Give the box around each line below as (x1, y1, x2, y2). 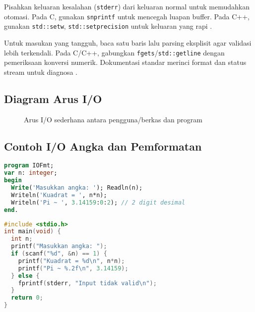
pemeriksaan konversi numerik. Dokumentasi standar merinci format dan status (4, 57, 247, 67)
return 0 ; (11, 294, 43, 302)
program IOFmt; (4, 162, 54, 169)
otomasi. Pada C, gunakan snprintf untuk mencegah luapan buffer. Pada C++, (4, 11, 250, 21)
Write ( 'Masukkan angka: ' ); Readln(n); (11, 184, 143, 192)
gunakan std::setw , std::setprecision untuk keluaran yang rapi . (4, 21, 212, 31)
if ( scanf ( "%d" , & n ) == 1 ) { (11, 250, 107, 258)
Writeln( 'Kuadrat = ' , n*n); (11, 191, 107, 199)
